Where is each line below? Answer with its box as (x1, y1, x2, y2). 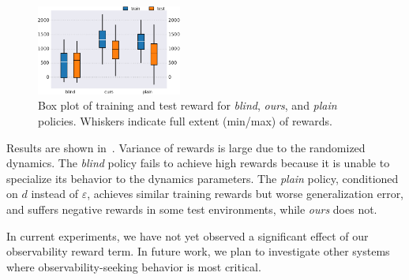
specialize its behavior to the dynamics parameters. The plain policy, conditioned (6, 170, 399, 186)
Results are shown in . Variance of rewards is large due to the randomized (6, 139, 366, 155)
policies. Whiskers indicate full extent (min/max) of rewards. (38, 113, 332, 129)
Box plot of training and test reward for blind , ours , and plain (38, 97, 337, 114)
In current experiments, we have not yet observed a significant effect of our (6, 227, 369, 244)
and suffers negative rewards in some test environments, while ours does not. (6, 200, 377, 217)
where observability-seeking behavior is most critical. (6, 258, 261, 274)
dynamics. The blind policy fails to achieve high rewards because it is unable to (6, 155, 390, 171)
